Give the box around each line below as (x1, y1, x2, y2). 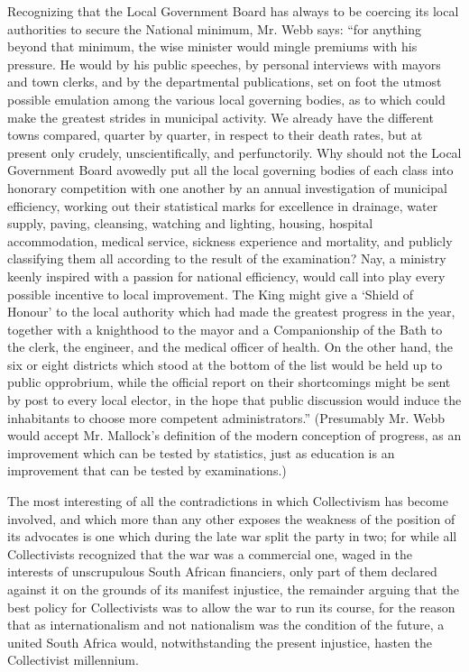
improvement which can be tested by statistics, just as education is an (7, 443, 395, 462)
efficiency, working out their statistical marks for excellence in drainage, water (7, 196, 438, 215)
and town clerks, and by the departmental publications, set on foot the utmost (7, 72, 442, 91)
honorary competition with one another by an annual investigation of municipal (7, 178, 447, 197)
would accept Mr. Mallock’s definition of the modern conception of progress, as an (7, 426, 462, 445)
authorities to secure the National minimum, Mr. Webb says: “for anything (7, 19, 421, 38)
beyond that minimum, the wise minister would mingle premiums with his (7, 37, 418, 56)
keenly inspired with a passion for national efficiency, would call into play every (7, 266, 446, 285)
